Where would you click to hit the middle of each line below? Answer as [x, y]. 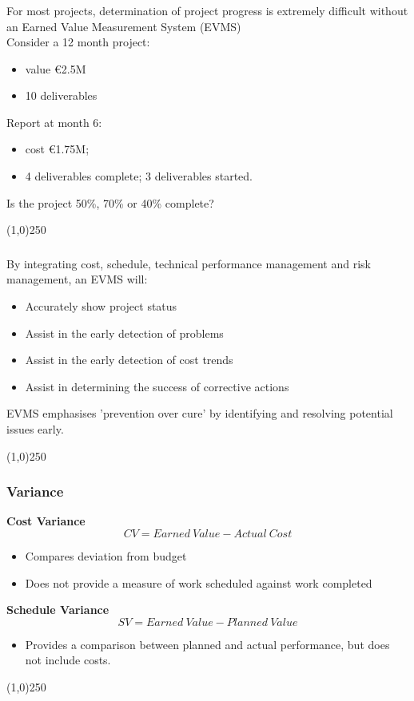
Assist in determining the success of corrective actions [157, 386]
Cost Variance [46, 521]
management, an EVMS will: [77, 279]
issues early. [35, 428]
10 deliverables [61, 95]
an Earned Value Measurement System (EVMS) [124, 26]
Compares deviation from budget [106, 555]
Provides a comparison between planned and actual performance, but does [207, 644]
